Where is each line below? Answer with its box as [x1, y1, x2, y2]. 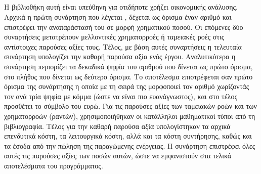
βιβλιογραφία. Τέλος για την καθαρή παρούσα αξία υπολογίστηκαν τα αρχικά [4, 120, 231, 131]
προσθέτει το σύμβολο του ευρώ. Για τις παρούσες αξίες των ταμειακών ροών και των [4, 101, 257, 111]
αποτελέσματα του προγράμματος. [4, 160, 103, 170]
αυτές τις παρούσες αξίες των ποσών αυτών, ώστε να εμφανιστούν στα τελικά [4, 150, 232, 161]
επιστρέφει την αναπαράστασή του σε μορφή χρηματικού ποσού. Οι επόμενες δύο [4, 21, 243, 32]
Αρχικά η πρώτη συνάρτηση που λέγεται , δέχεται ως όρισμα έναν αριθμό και [4, 11, 232, 22]
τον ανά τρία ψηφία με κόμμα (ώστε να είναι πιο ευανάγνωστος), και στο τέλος [4, 91, 237, 101]
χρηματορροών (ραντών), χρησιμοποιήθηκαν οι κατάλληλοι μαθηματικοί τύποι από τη [4, 110, 255, 121]
